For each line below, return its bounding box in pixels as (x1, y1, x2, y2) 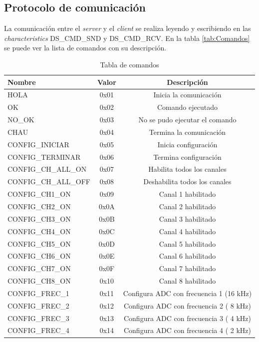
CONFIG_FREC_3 (7, 313, 69, 323)
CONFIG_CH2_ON (7, 201, 71, 212)
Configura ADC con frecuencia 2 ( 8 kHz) (123, 300, 251, 311)
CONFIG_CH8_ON (7, 276, 71, 286)
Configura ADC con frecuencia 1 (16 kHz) (123, 288, 252, 298)
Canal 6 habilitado (159, 251, 216, 261)
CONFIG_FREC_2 (7, 300, 69, 311)
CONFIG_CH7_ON (7, 263, 71, 274)
